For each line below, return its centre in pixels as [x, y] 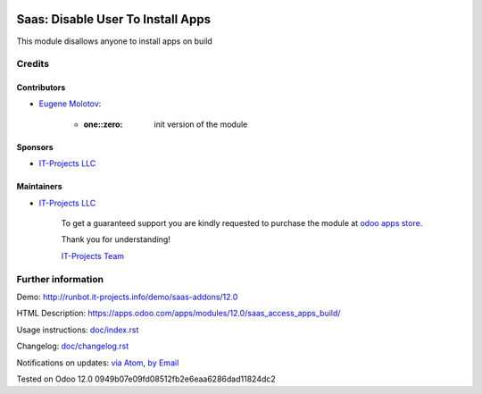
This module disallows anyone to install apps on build [115, 41]
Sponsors [35, 147]
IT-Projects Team [93, 256]
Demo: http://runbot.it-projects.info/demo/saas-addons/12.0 [127, 297]
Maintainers [39, 187]
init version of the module [201, 124]
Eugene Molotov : [70, 104]
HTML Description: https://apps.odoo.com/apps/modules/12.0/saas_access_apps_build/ [179, 314]
